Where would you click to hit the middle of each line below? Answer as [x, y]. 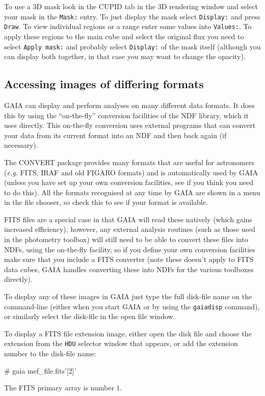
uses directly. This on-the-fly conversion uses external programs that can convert [130, 125]
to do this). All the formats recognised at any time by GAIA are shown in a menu [132, 192]
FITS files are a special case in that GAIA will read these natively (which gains [128, 219]
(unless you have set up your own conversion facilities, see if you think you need [129, 182]
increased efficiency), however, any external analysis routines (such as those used [130, 229]
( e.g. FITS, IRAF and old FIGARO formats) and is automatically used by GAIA [131, 172]
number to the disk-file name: [50, 353]
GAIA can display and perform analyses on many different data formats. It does [129, 105]
